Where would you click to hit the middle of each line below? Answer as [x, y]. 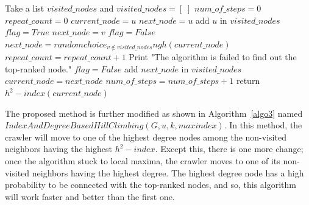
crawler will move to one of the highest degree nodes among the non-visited [146, 137]
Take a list [25, 8]
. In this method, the [263, 125]
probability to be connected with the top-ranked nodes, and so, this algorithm [151, 185]
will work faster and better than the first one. [90, 196]
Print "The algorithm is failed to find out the [213, 57]
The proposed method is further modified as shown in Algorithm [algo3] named [154, 113]
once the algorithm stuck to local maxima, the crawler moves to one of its [143, 160]
